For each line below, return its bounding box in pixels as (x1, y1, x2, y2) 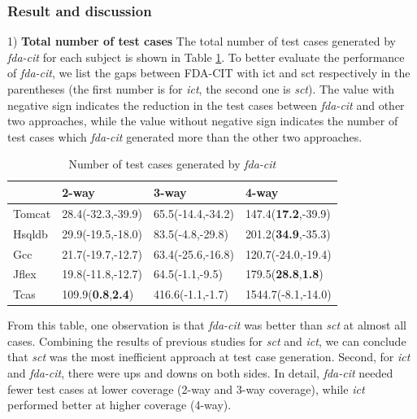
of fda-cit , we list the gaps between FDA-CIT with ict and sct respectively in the (7, 64, 410, 81)
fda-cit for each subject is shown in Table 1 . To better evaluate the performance (7, 48, 405, 65)
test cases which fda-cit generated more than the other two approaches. (7, 128, 363, 145)
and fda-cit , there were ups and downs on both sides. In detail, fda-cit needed (7, 364, 393, 382)
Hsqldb (13, 225, 48, 242)
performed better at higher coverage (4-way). (7, 396, 232, 413)
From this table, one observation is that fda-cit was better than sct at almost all (7, 316, 406, 334)
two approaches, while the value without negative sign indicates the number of (7, 112, 398, 129)
